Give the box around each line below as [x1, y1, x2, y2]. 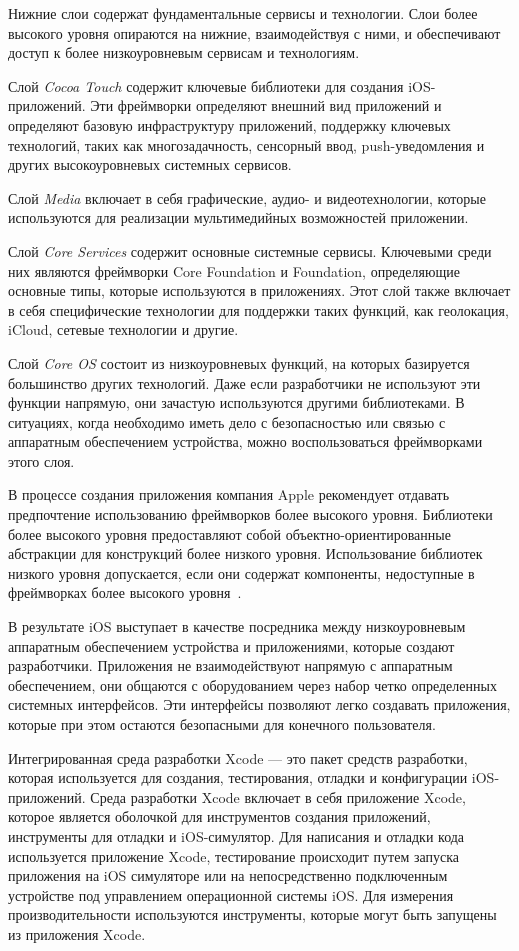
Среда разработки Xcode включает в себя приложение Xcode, [90, 786, 466, 807]
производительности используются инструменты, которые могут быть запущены [8, 904, 497, 925]
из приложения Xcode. [8, 923, 146, 944]
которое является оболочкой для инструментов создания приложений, [8, 806, 431, 827]
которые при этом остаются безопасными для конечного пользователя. [8, 714, 436, 734]
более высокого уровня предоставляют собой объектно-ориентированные [8, 523, 451, 544]
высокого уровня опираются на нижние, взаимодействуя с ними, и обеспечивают [8, 22, 501, 43]
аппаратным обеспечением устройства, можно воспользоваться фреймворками [8, 431, 483, 452]
